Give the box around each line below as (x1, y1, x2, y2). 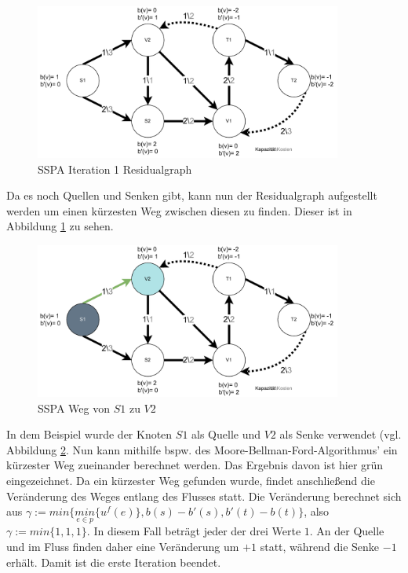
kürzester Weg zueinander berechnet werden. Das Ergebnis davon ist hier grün (6, 457, 384, 473)
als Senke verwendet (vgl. (279, 426, 402, 443)
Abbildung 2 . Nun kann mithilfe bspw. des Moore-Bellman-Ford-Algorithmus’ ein (6, 441, 398, 457)
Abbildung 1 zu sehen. (6, 218, 114, 234)
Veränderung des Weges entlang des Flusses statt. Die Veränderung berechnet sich (6, 487, 402, 504)
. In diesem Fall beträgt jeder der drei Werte (86, 523, 301, 539)
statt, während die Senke (260, 538, 380, 554)
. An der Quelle (309, 523, 384, 539)
